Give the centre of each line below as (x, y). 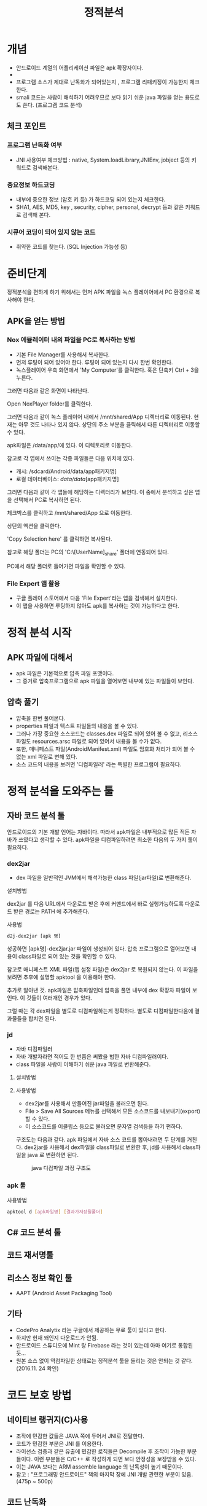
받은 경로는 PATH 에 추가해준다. (51, 912)
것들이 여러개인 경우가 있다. (59, 998)
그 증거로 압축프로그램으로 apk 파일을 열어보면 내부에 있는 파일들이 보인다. (105, 681)
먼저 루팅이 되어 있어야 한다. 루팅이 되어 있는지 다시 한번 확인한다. (94, 362)
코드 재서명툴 (30, 1255)
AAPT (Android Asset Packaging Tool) (64, 1293)
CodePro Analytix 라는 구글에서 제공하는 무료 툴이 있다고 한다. (91, 1330)
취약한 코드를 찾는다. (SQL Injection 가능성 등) (72, 247)
